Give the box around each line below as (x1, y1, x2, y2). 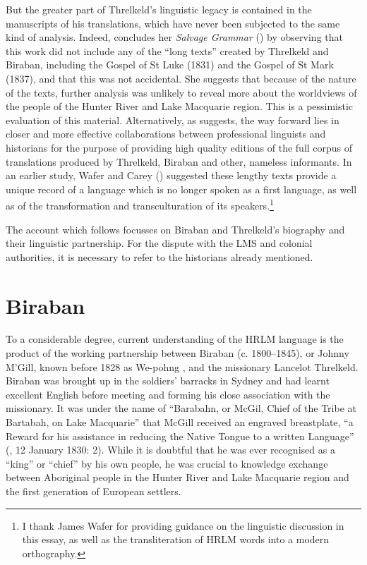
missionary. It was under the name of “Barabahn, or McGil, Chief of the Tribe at (6, 401, 356, 415)
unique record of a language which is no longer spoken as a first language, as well (6, 181, 357, 196)
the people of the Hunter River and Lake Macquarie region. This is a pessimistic (6, 99, 354, 114)
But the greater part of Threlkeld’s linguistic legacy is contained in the (6, 2, 312, 16)
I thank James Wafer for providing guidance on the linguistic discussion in (22, 518, 344, 533)
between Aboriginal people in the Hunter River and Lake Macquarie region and (6, 470, 349, 485)
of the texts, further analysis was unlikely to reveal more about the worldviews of (6, 85, 357, 99)
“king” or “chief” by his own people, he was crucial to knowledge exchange (6, 456, 328, 470)
